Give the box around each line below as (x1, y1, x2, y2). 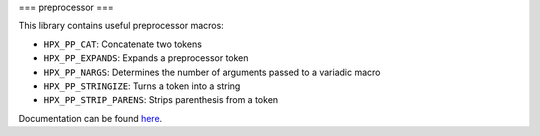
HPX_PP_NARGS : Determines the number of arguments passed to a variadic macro (43, 66, 381, 78)
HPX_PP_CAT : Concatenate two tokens (43, 38, 202, 50)
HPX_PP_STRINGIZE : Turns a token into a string (43, 80, 241, 92)
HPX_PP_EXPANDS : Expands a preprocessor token (43, 52, 249, 64)
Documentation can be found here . (18, 112, 163, 124)
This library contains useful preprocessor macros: (18, 20, 224, 32)
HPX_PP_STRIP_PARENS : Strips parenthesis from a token (43, 94, 279, 106)
